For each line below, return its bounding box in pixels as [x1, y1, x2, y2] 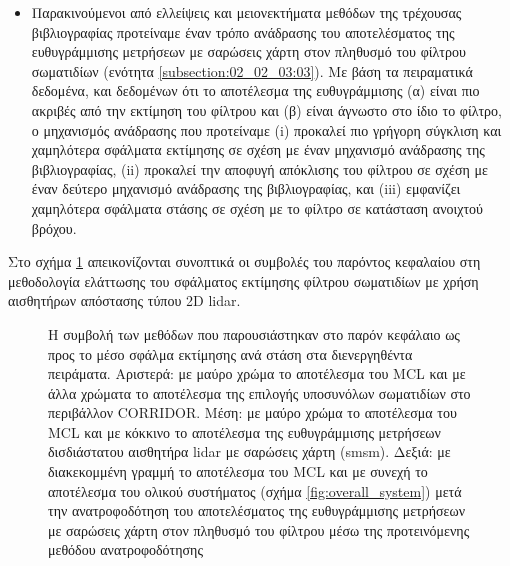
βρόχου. [31, 217, 77, 238]
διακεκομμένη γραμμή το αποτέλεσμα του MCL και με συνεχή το [48, 461, 428, 482]
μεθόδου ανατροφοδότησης [48, 539, 203, 560]
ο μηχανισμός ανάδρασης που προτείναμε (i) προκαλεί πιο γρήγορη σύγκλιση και [31, 119, 502, 140]
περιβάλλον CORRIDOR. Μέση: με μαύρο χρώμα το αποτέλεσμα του [48, 402, 457, 423]
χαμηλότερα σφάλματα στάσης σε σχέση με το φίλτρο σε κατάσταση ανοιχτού [31, 197, 483, 218]
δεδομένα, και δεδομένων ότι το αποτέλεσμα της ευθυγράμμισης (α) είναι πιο [31, 80, 480, 101]
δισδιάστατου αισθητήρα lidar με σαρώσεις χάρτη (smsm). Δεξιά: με [48, 441, 451, 462]
